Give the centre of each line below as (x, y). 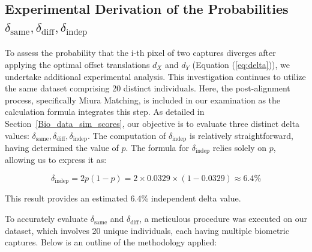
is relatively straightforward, (241, 135)
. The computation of (127, 135)
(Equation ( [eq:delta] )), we (241, 64)
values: (17, 135)
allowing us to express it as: (56, 160)
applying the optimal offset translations (77, 64)
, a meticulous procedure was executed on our (223, 219)
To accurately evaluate (46, 219)
